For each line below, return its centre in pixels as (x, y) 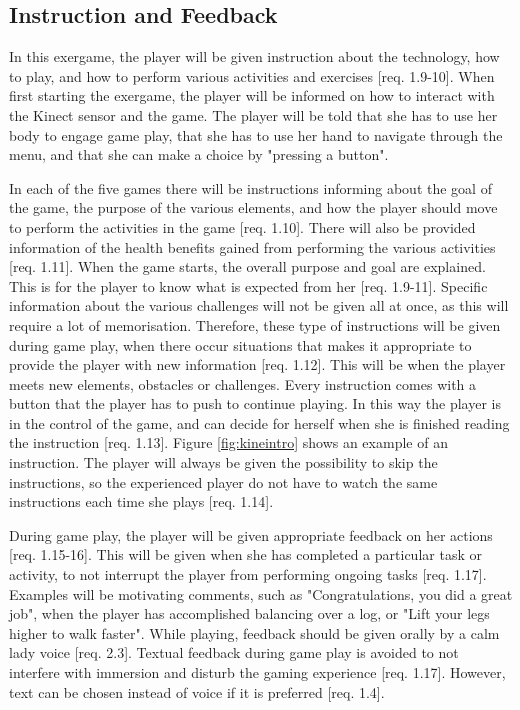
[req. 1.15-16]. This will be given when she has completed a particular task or (245, 554)
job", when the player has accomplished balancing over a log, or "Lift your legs (249, 613)
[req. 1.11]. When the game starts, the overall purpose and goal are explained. (247, 266)
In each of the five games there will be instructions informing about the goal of (250, 187)
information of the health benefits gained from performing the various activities (252, 246)
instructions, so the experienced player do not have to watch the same (223, 481)
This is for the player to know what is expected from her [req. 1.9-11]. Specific (248, 285)
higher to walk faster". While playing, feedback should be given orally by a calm (254, 632)
